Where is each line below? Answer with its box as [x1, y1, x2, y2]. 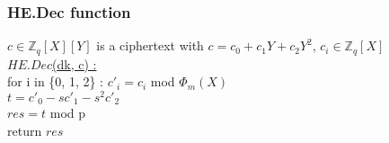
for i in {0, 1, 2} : [7, 72, 103, 91]
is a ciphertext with [96, 36, 204, 55]
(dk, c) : [52, 54, 97, 73]
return [7, 121, 42, 139]
